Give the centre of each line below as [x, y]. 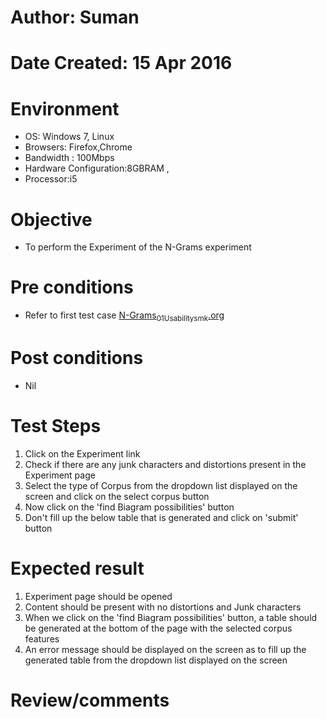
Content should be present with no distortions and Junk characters [163, 607]
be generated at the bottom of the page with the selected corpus [158, 628]
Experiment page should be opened [98, 596]
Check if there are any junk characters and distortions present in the [165, 464]
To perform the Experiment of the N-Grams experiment [138, 247]
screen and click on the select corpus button [117, 496]
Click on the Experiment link [82, 453]
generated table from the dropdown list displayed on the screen [156, 660]
